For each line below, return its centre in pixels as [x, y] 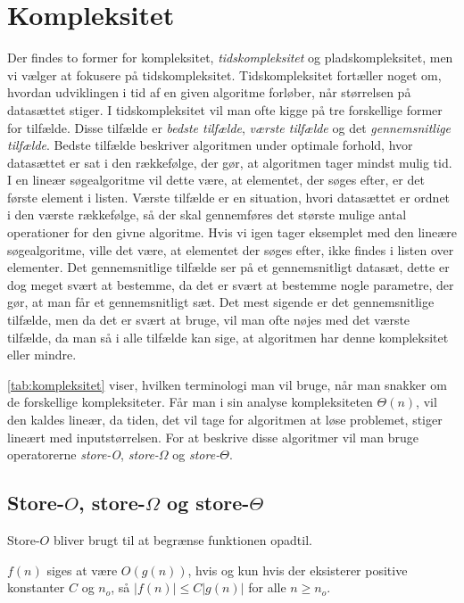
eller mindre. [42, 355]
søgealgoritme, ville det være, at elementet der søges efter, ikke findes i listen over [231, 249]
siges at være [82, 570]
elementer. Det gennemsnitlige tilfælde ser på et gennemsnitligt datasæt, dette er [228, 267]
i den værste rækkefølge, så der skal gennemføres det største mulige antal [207, 215]
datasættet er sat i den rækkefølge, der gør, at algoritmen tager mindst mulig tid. [230, 162]
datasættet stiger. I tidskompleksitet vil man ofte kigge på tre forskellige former [225, 109]
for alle [267, 587]
